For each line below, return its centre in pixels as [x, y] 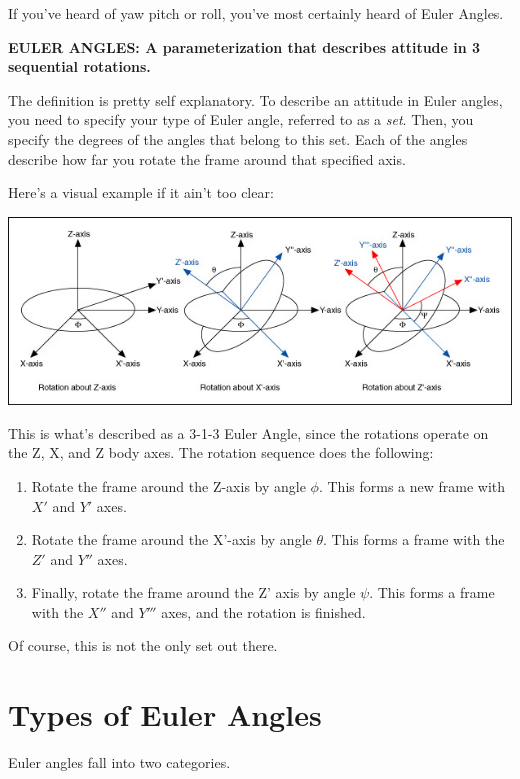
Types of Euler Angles [165, 714]
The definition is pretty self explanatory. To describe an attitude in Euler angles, [255, 99]
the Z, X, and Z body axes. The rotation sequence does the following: [221, 452]
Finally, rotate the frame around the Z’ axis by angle [193, 592]
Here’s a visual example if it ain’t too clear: [141, 192]
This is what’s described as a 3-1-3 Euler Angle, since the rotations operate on [248, 432]
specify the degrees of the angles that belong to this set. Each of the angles [238, 138]
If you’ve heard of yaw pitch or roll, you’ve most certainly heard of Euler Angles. [256, 13]
